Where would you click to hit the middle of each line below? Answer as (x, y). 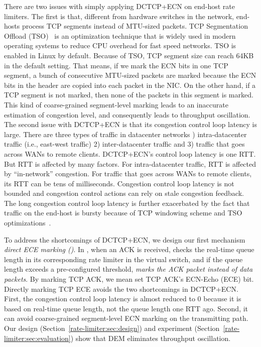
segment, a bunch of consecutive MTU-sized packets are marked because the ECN (130, 75)
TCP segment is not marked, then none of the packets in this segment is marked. (129, 95)
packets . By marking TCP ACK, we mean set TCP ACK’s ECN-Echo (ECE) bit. (129, 279)
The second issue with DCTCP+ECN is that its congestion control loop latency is (130, 124)
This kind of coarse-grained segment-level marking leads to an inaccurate (116, 104)
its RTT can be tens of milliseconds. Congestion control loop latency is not (119, 183)
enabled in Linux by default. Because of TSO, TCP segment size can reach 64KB (129, 55)
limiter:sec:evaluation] (37, 338)
